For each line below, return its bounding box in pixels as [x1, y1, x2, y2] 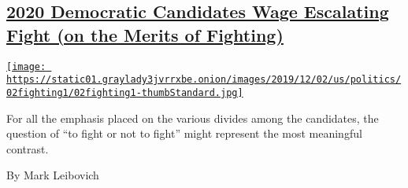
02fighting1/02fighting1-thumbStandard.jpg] [6, 87, 243, 98]
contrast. [6, 140, 49, 157]
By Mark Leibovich [6, 167, 99, 183]
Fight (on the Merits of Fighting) [6, 22, 284, 46]
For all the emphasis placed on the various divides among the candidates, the [6, 109, 379, 126]
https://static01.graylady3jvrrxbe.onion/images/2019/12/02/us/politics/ [6, 74, 402, 86]
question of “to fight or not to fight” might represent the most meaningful [6, 125, 362, 142]
